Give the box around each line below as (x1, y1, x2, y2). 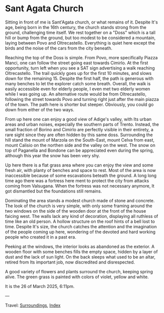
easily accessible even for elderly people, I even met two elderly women (5, 86, 150, 92)
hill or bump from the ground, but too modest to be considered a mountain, (5, 35, 156, 41)
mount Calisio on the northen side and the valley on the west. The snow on (5, 142, 155, 148)
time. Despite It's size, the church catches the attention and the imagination (5, 223, 157, 229)
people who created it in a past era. (5, 234, 77, 240)
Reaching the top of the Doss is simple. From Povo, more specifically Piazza (5, 54, 158, 60)
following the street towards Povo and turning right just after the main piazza (5, 96, 159, 102)
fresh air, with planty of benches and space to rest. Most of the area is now (5, 167, 156, 173)
